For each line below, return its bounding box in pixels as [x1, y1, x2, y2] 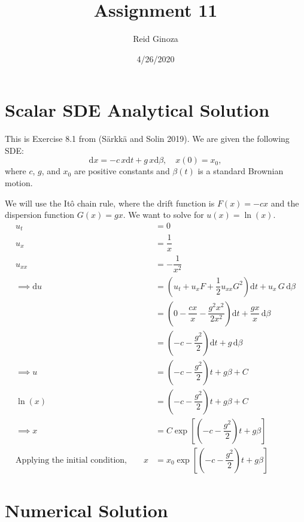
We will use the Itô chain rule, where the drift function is [5, 196, 215, 209]
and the [270, 196, 299, 209]
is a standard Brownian [197, 165, 284, 177]
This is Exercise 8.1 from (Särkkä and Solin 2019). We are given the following [5, 132, 290, 145]
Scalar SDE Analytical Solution [5, 98, 270, 122]
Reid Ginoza [133, 32, 178, 45]
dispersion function [5, 208, 75, 221]
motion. [5, 177, 33, 189]
